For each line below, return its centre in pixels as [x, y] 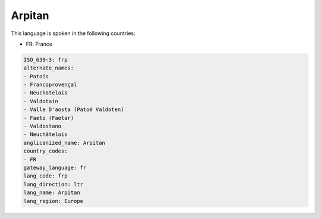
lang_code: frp [45, 176]
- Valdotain [41, 101]
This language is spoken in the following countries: [73, 33]
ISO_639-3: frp [45, 60]
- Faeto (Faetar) [49, 118]
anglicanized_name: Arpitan [64, 143]
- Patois [36, 76]
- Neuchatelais [45, 93]
